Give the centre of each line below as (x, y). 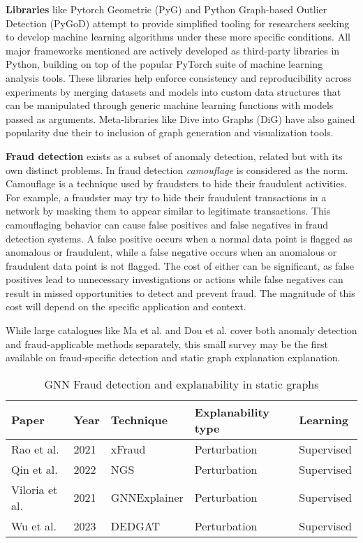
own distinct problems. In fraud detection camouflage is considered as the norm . (177, 169)
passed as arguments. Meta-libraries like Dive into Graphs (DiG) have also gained (180, 118)
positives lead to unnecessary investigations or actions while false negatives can (175, 279)
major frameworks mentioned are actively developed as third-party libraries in (173, 50)
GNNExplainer (147, 498)
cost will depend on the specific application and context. (126, 306)
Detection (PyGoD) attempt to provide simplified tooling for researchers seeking (178, 23)
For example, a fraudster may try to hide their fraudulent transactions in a (166, 197)
